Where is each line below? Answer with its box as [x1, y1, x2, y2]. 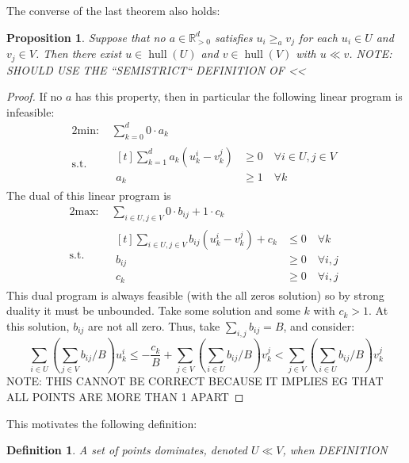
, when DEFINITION [282, 442, 388, 458]
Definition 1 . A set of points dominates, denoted [6, 442, 247, 458]
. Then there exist [35, 45, 122, 62]
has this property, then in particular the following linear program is [75, 88, 403, 105]
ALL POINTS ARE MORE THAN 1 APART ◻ [6, 388, 244, 404]
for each [298, 29, 338, 45]
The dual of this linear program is [6, 187, 171, 204]
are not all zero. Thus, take [88, 317, 220, 334]
